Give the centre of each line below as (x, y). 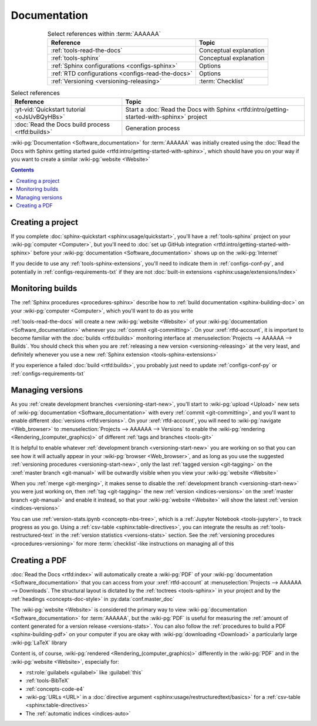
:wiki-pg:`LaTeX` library (39, 643)
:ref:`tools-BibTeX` (48, 681)
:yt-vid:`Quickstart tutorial (50, 110)
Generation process (153, 128)
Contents (23, 170)
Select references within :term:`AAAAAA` (104, 33)
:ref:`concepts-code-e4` (55, 689)
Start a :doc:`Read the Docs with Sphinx (181, 110)
